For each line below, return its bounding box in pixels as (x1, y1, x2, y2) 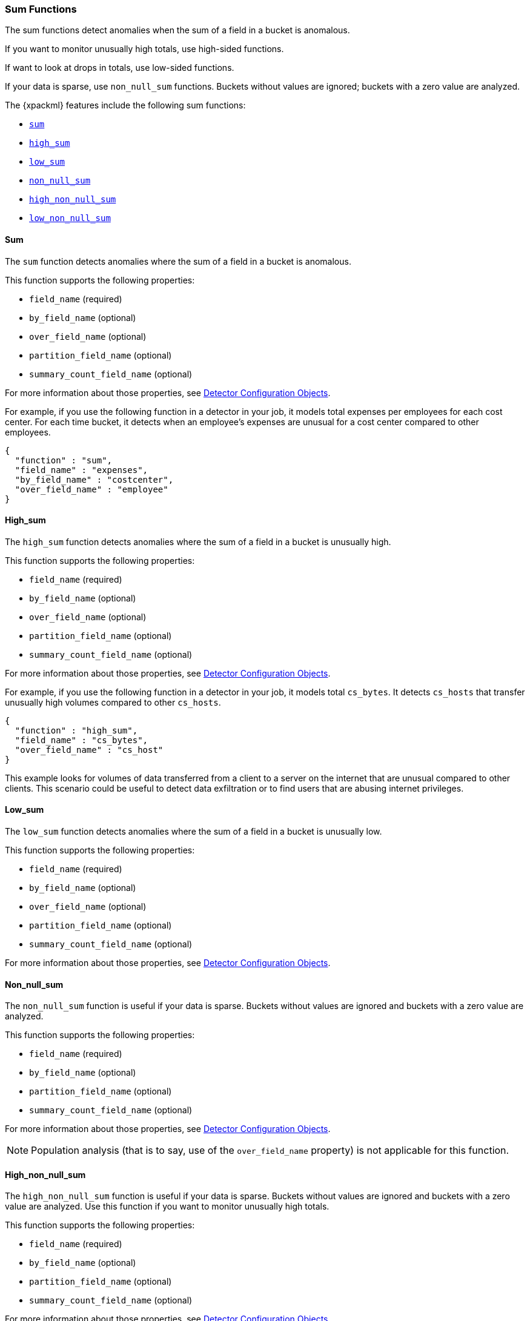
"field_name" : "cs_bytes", (15, 735, 148, 745)
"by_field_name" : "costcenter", (15, 474, 174, 485)
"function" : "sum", (15, 455, 113, 465)
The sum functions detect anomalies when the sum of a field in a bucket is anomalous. (5, 25, 350, 36)
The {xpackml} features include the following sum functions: (5, 100, 246, 111)
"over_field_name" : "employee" (15, 484, 168, 494)
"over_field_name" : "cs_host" (15, 744, 164, 755)
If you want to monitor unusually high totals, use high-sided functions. (5, 44, 284, 55)
